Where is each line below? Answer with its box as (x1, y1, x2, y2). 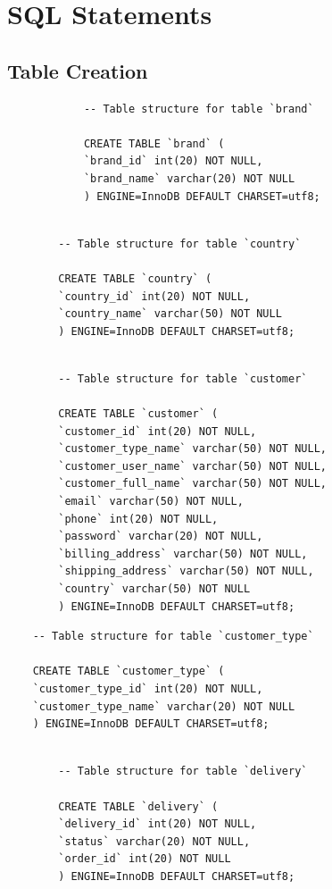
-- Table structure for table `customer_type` (32, 630, 314, 643)
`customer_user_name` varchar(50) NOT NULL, (58, 459, 327, 473)
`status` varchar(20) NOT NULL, (58, 834, 251, 848)
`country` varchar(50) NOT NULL (58, 583, 251, 596)
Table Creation (7, 56, 148, 84)
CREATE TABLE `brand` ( (83, 137, 225, 150)
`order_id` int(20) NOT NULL (58, 852, 231, 866)
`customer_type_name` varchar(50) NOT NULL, (58, 442, 327, 456)
